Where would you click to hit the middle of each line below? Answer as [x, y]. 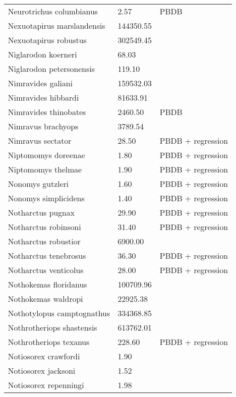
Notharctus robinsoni [45, 227]
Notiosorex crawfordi [44, 356]
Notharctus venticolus [46, 270]
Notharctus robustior [44, 241]
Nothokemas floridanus [48, 284]
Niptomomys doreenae [47, 155]
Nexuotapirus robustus [47, 40]
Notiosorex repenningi [46, 385]
